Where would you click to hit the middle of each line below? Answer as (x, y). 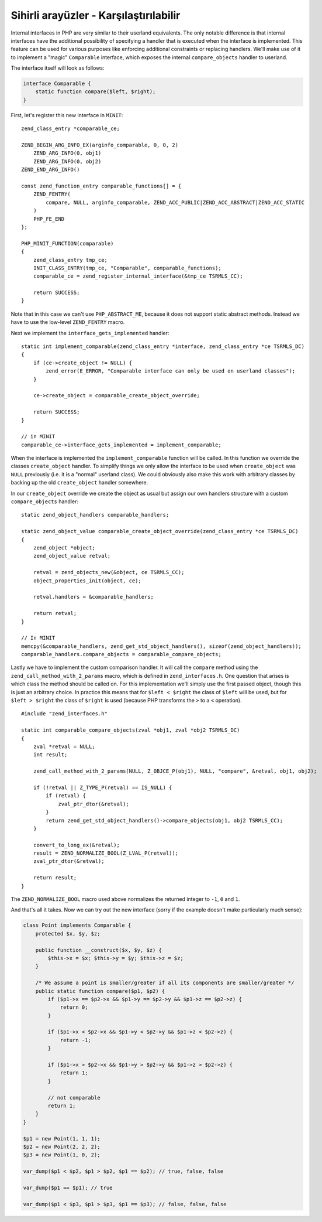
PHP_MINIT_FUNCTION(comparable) (67, 243)
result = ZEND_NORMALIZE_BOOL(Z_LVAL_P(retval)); (105, 853)
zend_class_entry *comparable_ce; (70, 129)
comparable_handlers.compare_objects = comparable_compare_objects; (121, 654)
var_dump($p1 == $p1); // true (68, 1187)
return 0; (74, 1007)
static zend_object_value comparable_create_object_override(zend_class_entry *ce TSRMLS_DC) (160, 531)
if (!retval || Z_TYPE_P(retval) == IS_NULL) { (103, 787)
